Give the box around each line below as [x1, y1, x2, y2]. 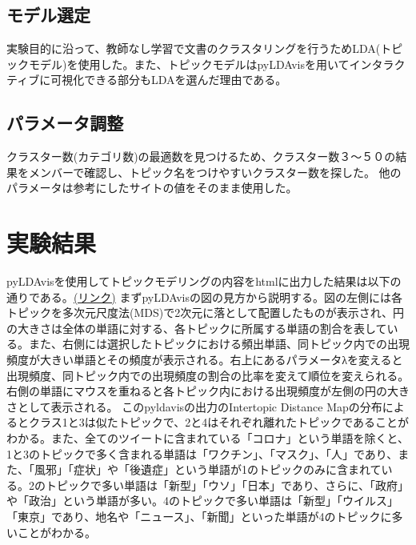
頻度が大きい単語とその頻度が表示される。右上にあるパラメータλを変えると [6, 351, 403, 368]
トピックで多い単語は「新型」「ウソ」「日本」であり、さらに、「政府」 [45, 476, 409, 493]
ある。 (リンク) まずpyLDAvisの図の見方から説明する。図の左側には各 [39, 288, 403, 305]
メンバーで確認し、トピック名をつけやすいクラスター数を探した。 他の [28, 163, 402, 180]
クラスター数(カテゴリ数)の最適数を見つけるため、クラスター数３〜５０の [6, 148, 396, 165]
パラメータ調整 [6, 110, 124, 135]
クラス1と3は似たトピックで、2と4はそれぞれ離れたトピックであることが [28, 414, 410, 431]
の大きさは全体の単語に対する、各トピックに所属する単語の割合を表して [6, 319, 387, 336]
